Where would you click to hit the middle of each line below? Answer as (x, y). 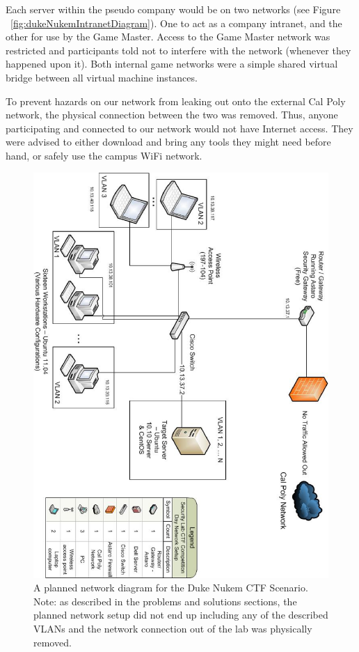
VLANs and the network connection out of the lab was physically (173, 628)
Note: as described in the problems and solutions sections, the (165, 601)
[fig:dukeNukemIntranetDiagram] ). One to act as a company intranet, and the (176, 23)
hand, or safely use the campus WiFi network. (104, 155)
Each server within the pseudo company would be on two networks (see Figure (173, 9)
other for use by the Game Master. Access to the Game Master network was (168, 37)
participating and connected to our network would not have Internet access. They (179, 128)
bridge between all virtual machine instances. (102, 77)
